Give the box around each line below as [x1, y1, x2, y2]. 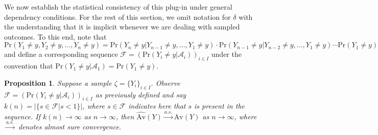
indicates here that [128, 100, 186, 111]
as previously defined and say [95, 89, 186, 99]
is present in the [194, 100, 245, 111]
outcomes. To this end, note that [4, 31, 107, 42]
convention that [4, 60, 53, 71]
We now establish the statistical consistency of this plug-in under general [4, 2, 232, 12]
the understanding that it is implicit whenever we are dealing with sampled [4, 21, 240, 32]
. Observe [151, 77, 180, 88]
